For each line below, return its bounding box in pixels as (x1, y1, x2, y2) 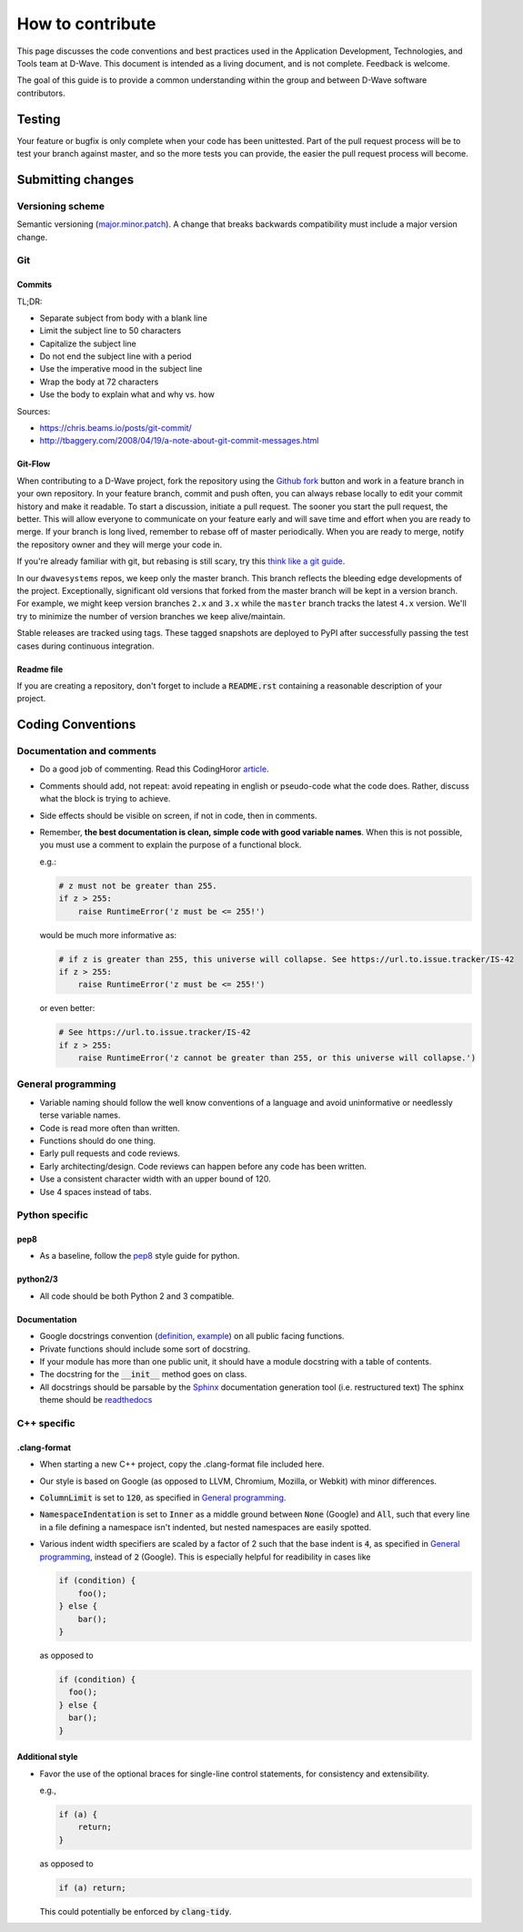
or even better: (39, 1003, 96, 1014)
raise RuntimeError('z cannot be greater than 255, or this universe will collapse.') (77, 1053, 477, 1063)
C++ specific (16, 1416, 76, 1429)
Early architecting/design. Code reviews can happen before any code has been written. (39, 1160, 367, 1171)
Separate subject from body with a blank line (39, 312, 208, 323)
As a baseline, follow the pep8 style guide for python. (39, 1251, 240, 1262)
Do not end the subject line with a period (39, 351, 192, 362)
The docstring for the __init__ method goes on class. (39, 1369, 247, 1380)
